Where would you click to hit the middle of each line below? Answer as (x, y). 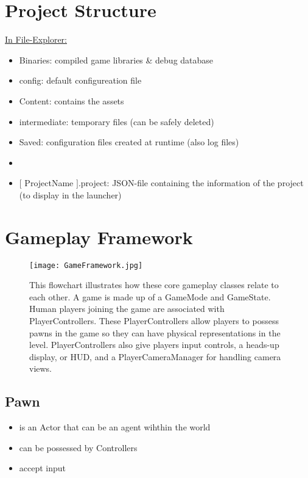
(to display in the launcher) (70, 194)
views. (41, 368)
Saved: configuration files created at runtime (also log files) (129, 142)
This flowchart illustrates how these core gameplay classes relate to (154, 285)
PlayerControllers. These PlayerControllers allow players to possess (154, 321)
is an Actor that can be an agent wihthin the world (115, 427)
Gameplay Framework (99, 237)
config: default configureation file (80, 80)
